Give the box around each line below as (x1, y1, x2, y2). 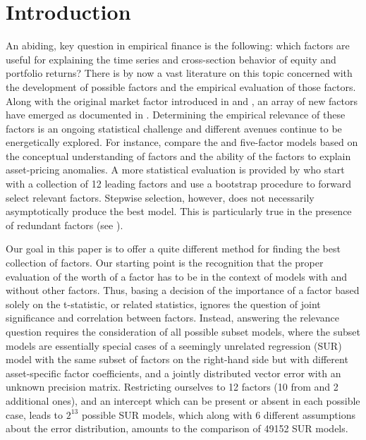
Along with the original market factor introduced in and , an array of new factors (6, 93, 358, 108)
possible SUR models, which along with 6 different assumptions (81, 407, 355, 422)
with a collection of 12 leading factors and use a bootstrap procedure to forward (6, 176, 352, 191)
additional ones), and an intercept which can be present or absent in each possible (6, 393, 360, 408)
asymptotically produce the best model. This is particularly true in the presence (6, 204, 352, 219)
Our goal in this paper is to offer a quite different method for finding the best (6, 241, 341, 256)
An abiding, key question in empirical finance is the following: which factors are (6, 38, 350, 53)
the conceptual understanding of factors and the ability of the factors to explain (6, 148, 351, 163)
